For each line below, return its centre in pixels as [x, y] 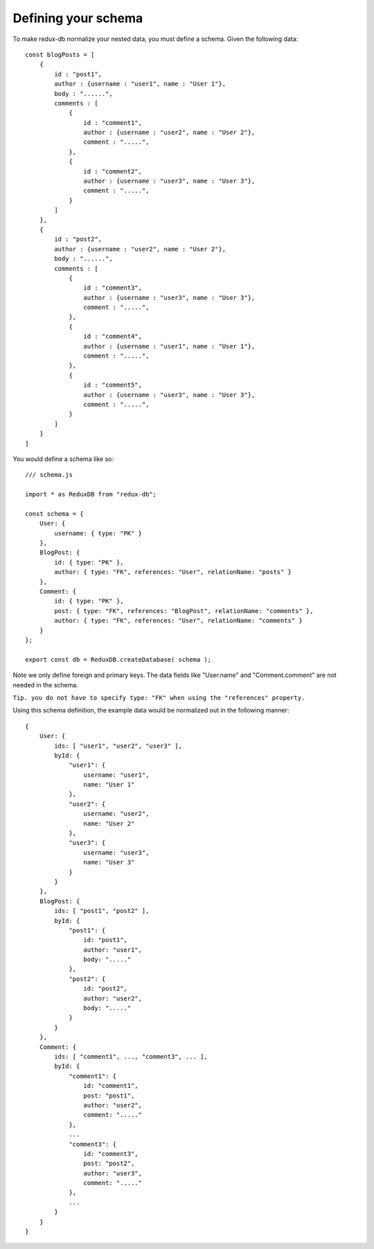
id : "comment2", [113, 171]
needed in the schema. [46, 685]
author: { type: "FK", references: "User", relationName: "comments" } [178, 621]
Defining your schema [78, 18]
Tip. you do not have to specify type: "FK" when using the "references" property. [159, 697]
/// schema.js [49, 475]
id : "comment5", [113, 385]
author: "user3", [113, 1173]
